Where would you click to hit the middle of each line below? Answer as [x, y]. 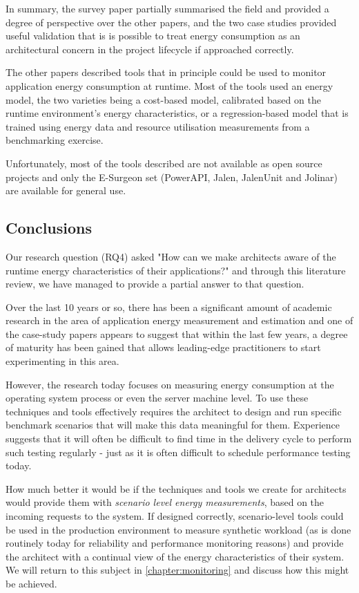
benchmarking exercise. [55, 140]
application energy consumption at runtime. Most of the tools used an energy [169, 85]
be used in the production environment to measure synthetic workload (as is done [178, 529]
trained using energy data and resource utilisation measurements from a [158, 126]
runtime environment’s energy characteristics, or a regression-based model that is [177, 113]
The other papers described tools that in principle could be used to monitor [166, 72]
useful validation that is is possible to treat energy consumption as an [153, 36]
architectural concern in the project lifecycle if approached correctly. [150, 49]
